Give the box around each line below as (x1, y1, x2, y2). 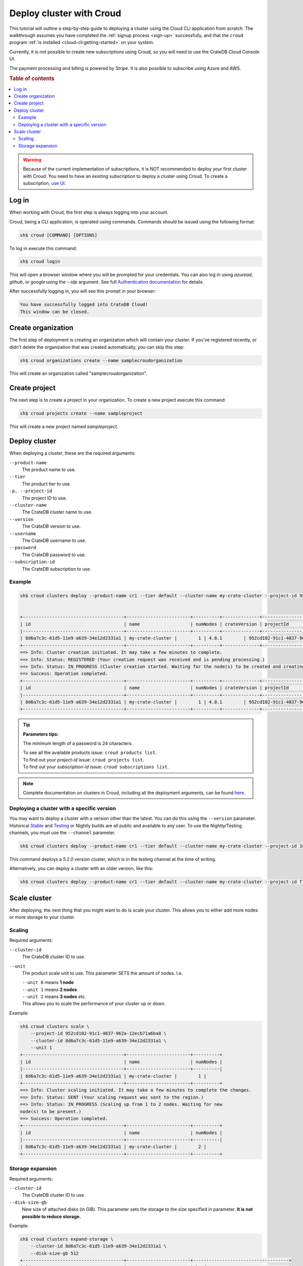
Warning (23, 157, 41, 163)
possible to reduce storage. (22, 1213, 81, 1219)
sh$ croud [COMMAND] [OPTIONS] (20, 232, 98, 238)
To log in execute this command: (9, 245, 77, 251)
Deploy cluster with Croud (9, 8, 121, 19)
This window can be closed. (20, 309, 89, 314)
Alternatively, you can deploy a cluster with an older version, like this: (9, 865, 154, 872)
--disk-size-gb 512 (30, 1250, 79, 1256)
